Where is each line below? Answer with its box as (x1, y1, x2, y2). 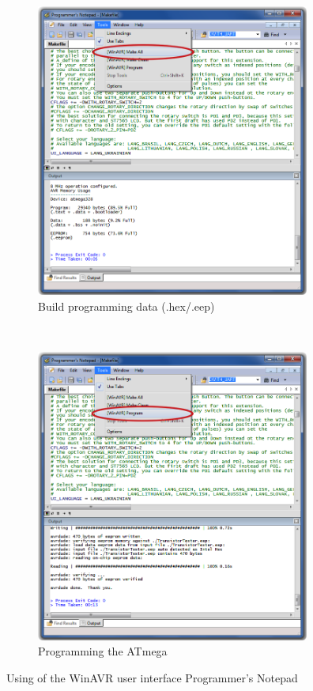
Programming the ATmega (38, 643, 168, 659)
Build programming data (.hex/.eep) (38, 297, 215, 314)
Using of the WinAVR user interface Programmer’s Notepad (6, 669, 298, 685)
